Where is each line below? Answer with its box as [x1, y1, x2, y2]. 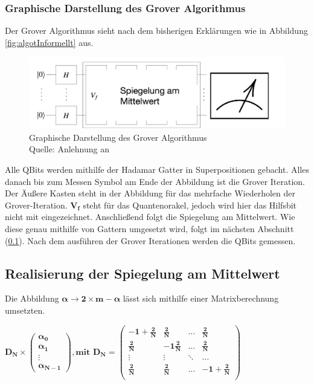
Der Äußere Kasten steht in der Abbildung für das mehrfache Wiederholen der [5, 187, 295, 199]
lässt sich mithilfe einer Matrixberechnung [123, 292, 279, 305]
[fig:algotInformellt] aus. [5, 36, 94, 48]
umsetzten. [5, 303, 45, 316]
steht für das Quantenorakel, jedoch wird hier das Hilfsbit [83, 198, 297, 211]
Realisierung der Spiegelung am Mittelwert [5, 264, 280, 282]
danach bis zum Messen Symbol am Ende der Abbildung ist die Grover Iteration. [5, 175, 305, 187]
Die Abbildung [5, 292, 59, 305]
